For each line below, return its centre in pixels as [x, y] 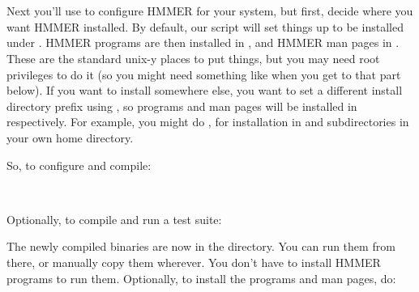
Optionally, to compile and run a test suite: [114, 219]
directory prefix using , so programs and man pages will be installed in [182, 106]
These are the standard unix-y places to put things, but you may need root [193, 58]
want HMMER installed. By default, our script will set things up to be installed [205, 26]
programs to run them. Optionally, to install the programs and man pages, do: [201, 278]
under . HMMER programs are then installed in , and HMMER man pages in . [203, 42]
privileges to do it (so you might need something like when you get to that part [204, 74]
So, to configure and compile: [79, 165]
